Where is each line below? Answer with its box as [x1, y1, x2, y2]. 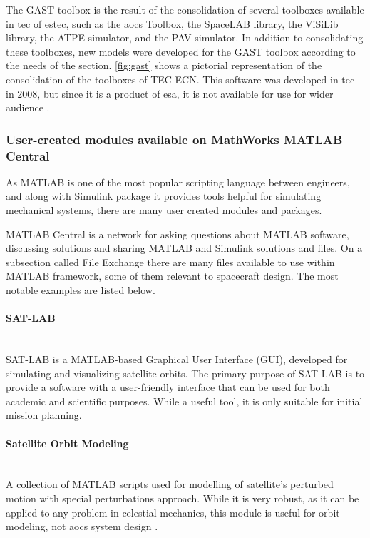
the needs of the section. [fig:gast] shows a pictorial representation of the [6, 58, 322, 73]
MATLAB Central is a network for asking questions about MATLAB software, [6, 226, 349, 241]
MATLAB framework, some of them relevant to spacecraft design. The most [6, 268, 339, 283]
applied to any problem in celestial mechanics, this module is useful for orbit [6, 504, 340, 519]
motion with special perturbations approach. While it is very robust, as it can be [6, 490, 359, 505]
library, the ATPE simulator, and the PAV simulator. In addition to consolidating [6, 30, 364, 45]
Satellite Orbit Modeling [6, 435, 129, 450]
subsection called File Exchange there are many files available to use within [6, 254, 335, 269]
